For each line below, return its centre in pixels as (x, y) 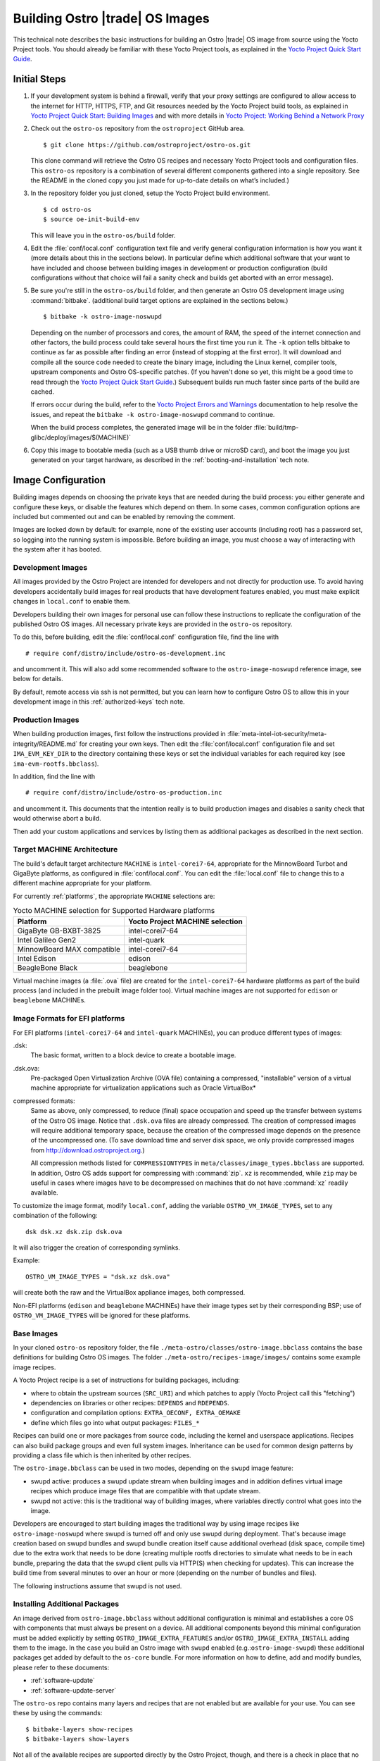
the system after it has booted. (57, 549)
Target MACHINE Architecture (65, 850)
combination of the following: (55, 1216)
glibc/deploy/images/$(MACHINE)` (81, 437)
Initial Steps (39, 79)
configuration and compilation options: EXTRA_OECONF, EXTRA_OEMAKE (136, 1413)
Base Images (36, 1333)
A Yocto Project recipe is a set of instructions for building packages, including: (127, 1380)
